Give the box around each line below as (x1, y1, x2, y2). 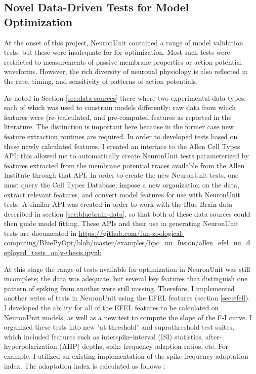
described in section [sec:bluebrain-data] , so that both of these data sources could (4, 208, 251, 219)
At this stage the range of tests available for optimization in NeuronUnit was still (4, 263, 250, 274)
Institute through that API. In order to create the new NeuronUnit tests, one (4, 170, 239, 180)
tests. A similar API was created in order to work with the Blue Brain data (4, 199, 233, 209)
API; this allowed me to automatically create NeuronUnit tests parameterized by (4, 150, 249, 161)
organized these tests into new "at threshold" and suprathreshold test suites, (4, 322, 234, 332)
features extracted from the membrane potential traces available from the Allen (4, 160, 245, 170)
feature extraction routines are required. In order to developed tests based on (4, 131, 238, 141)
